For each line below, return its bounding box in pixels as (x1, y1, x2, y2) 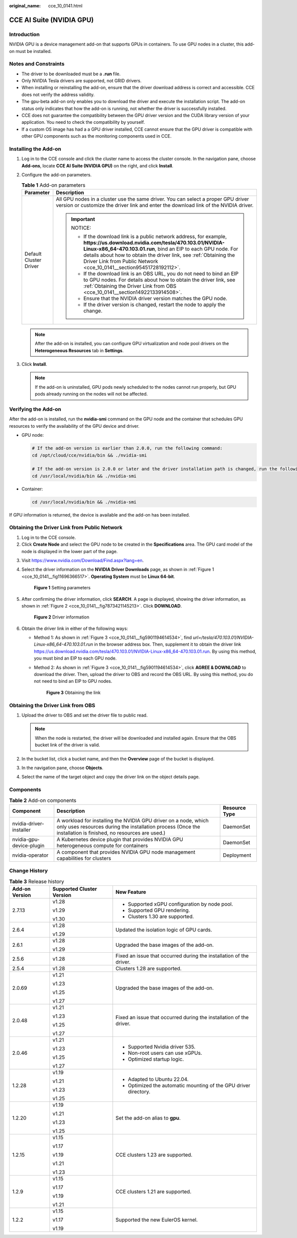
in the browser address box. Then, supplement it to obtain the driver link (94, 641, 242, 647)
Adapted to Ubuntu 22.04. (128, 1076, 189, 1083)
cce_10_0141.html (48, 3, 83, 8)
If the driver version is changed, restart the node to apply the (83, 301, 225, 308)
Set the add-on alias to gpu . (115, 1114, 181, 1121)
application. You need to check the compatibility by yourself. (21, 119, 145, 125)
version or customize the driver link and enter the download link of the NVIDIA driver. (55, 202, 254, 208)
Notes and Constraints (9, 60, 65, 67)
